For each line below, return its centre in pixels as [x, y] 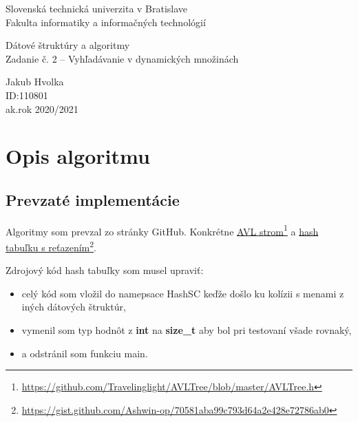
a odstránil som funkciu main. [85, 353]
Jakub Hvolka [35, 82]
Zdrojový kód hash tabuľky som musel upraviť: [105, 270]
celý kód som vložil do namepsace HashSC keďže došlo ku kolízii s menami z [183, 293]
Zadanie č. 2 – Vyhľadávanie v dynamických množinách [122, 58]
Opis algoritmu [78, 156]
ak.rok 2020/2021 [42, 108]
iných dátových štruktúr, [74, 307]
